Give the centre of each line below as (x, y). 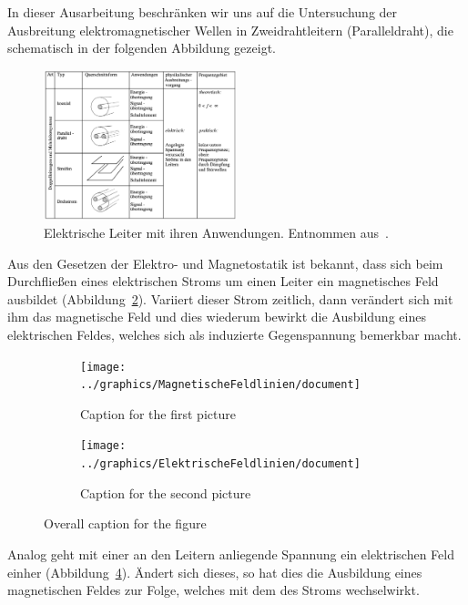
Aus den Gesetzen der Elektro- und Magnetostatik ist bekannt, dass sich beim (225, 263)
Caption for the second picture (166, 492)
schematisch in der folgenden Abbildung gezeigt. (142, 48)
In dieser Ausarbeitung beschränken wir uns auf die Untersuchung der (203, 12)
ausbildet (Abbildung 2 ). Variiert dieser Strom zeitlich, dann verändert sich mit (230, 298)
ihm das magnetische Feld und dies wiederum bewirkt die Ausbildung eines (217, 317)
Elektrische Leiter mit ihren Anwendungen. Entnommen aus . (216, 232)
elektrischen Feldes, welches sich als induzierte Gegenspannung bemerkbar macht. (234, 334)
